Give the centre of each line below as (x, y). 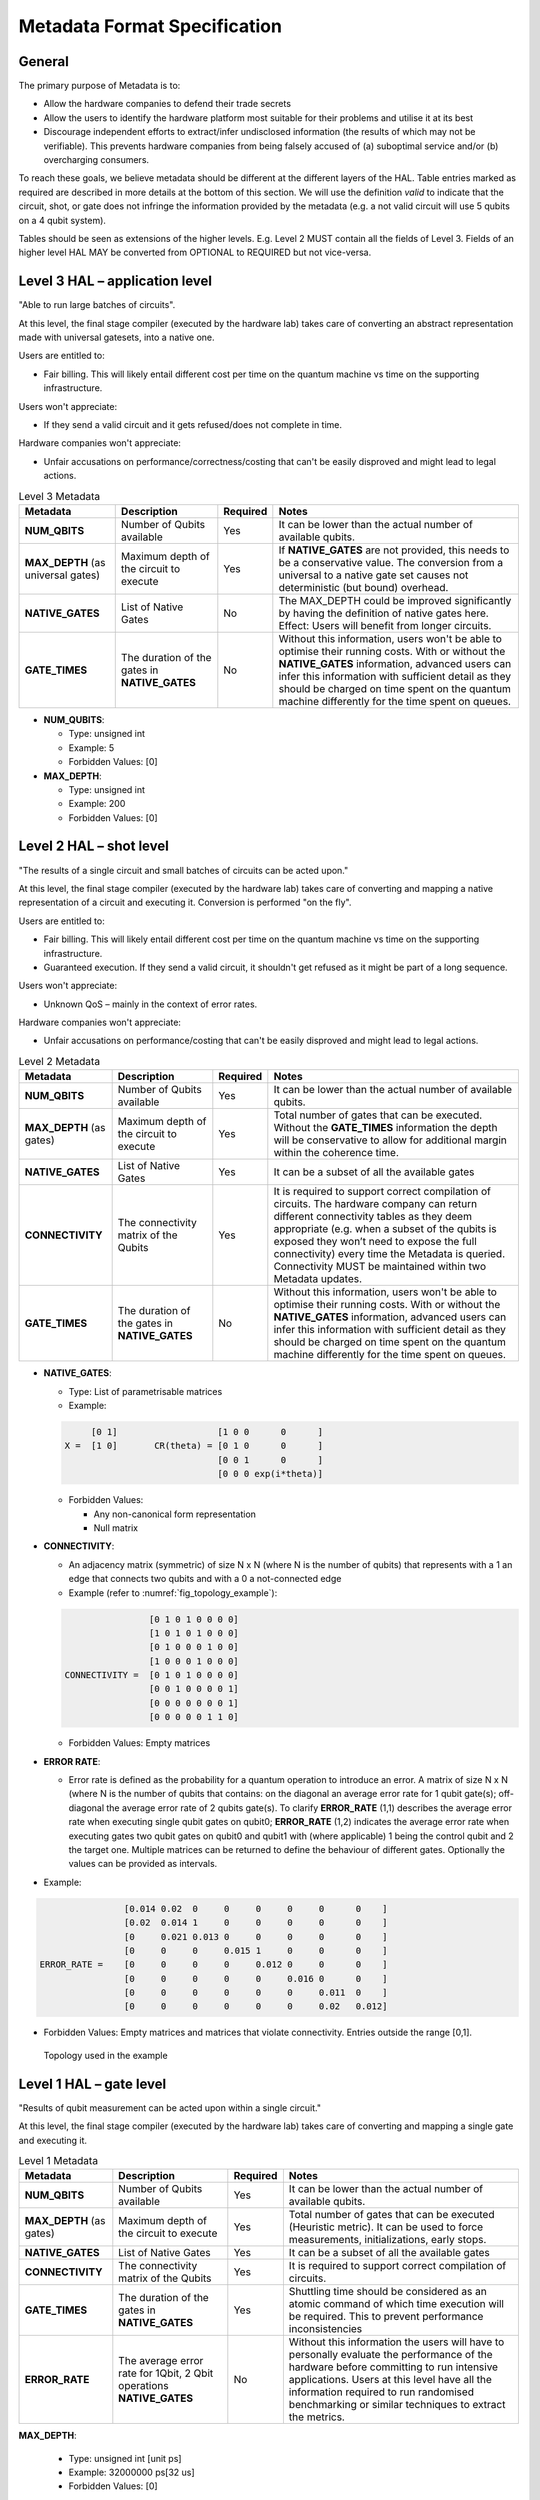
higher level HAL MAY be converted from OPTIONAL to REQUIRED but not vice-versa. (195, 252)
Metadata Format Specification (150, 26)
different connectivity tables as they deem (372, 1217)
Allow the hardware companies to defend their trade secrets (167, 104)
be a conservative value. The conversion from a (391, 562)
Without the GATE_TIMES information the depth (385, 1128)
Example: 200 (97, 804)
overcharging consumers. (96, 160)
